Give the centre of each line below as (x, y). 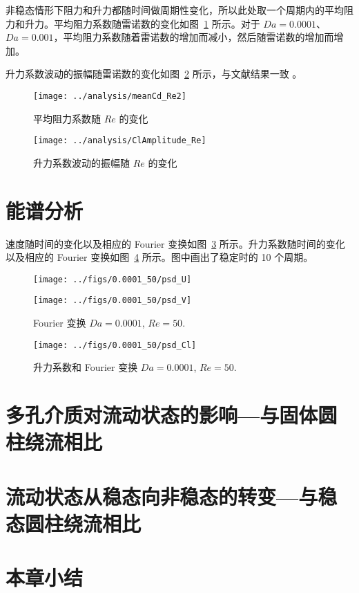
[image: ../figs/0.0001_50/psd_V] (113, 301)
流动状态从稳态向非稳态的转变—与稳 (172, 496)
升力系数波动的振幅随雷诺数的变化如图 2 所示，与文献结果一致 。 (154, 74)
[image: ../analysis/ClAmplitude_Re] (120, 141)
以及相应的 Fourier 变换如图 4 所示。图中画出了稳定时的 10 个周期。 (159, 257)
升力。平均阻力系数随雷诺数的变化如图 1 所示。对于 (142, 23)
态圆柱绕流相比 (74, 523)
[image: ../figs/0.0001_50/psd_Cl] (115, 345)
